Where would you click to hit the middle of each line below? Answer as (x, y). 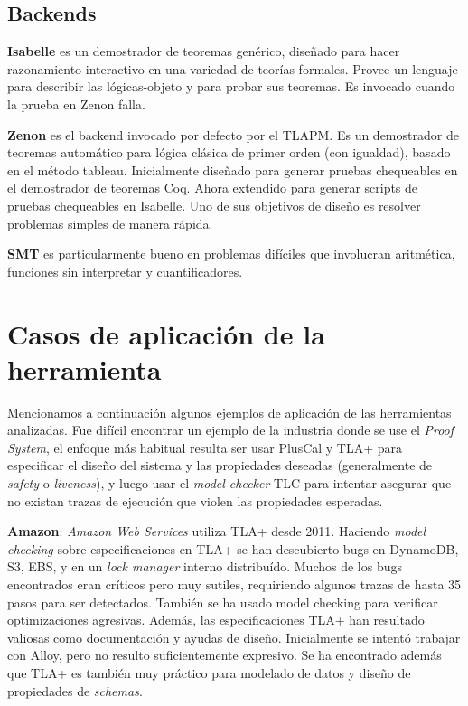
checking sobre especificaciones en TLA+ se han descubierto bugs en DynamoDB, (233, 548)
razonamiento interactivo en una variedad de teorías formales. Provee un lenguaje (233, 68)
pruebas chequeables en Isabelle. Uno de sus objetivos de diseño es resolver (214, 205)
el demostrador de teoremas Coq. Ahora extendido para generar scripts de (213, 188)
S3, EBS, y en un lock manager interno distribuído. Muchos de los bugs (205, 566)
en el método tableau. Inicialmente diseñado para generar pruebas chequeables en (233, 169)
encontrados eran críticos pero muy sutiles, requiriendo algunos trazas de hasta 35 (234, 584)
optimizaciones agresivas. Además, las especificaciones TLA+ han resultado (216, 620)
